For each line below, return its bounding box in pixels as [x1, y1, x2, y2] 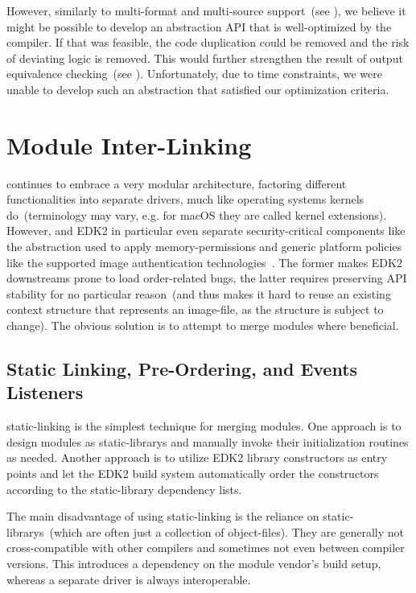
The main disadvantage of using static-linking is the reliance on [6, 508, 319, 525]
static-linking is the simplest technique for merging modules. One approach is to [6, 418, 402, 434]
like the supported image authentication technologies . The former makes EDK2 [6, 253, 402, 270]
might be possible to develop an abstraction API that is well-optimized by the [6, 18, 392, 35]
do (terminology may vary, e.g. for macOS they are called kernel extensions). [6, 206, 387, 223]
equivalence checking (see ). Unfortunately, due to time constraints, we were [6, 65, 382, 82]
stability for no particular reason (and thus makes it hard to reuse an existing [6, 285, 391, 302]
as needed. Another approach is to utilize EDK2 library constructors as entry [6, 449, 388, 466]
